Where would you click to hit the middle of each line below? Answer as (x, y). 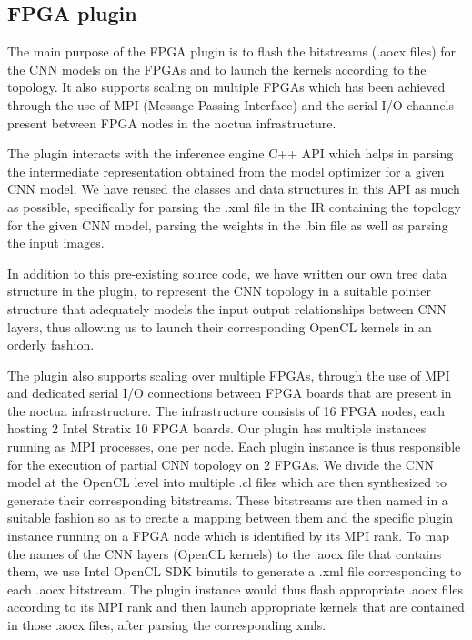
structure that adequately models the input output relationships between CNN (227, 308)
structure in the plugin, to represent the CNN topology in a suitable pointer (219, 291)
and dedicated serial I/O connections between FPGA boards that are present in (230, 393)
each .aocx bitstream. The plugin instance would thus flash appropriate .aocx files (236, 589)
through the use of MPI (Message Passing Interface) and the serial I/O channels (231, 104)
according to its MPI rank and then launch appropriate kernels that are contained (236, 607)
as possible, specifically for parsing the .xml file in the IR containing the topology (234, 206)
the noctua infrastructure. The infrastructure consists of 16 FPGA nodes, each (226, 410)
